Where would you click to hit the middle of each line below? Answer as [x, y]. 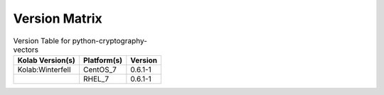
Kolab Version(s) [47, 60]
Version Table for [42, 40]
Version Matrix [58, 18]
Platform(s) [102, 60]
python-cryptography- [110, 40]
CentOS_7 [100, 69]
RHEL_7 [96, 79]
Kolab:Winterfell [44, 69]
